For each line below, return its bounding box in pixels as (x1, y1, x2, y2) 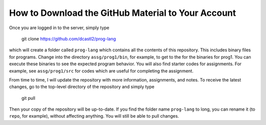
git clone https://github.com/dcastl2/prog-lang (21, 36, 116, 42)
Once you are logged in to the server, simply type (9, 25, 109, 31)
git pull (21, 95, 35, 101)
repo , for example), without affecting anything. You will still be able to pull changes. (9, 113, 179, 119)
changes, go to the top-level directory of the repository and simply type (9, 84, 155, 90)
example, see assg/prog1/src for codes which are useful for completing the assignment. (9, 68, 194, 74)
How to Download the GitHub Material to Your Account (9, 7, 236, 18)
